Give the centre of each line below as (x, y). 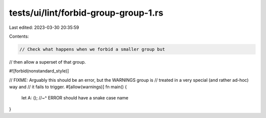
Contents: (19, 36)
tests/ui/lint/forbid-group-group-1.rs (86, 13)
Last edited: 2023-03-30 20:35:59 (44, 27)
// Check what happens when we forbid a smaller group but (92, 49)
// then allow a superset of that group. (48, 62)
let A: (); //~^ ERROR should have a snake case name (75, 98)
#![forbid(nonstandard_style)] (39, 71)
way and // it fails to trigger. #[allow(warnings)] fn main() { (68, 87)
